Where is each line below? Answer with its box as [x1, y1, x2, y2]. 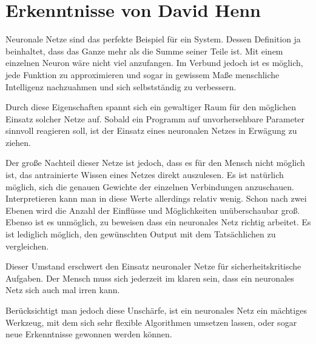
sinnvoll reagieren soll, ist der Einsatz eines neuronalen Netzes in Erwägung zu [5, 124, 297, 137]
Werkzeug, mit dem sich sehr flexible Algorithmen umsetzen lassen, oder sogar [5, 316, 297, 328]
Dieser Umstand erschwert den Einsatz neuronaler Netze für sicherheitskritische [5, 260, 301, 273]
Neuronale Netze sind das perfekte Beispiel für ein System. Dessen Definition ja [5, 33, 301, 45]
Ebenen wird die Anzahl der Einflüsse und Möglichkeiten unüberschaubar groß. [5, 203, 300, 216]
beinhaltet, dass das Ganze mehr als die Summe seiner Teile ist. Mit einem [5, 44, 283, 57]
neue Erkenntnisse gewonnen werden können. [5, 328, 172, 340]
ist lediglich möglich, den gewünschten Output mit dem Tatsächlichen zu [5, 228, 276, 240]
